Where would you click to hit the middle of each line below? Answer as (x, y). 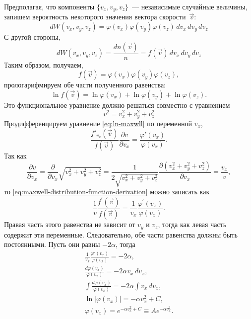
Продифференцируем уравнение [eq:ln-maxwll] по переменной (98, 123)
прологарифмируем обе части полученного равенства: (85, 85)
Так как (15, 156)
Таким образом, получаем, (44, 64)
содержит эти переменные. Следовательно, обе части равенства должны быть (121, 234)
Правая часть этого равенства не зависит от (70, 224)
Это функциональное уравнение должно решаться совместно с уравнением (117, 105)
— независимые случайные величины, (190, 6)
